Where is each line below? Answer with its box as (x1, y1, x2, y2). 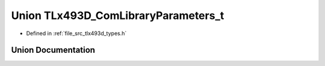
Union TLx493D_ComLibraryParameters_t (11, 9, 224, 22)
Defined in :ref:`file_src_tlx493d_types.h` (26, 30, 127, 37)
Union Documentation (11, 45, 96, 55)
